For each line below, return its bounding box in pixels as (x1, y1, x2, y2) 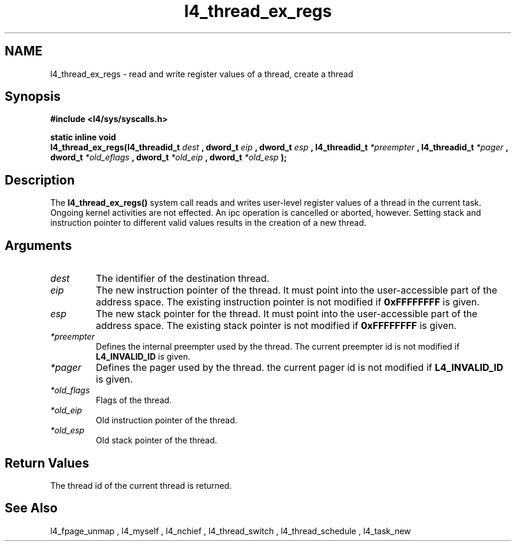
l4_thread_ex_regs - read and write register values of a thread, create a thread (50, 68, 353, 79)
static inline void (50, 132, 116, 143)
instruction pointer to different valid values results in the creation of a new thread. (50, 218, 366, 228)
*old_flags (50, 385, 90, 396)
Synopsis (5, 89, 61, 104)
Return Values (5, 455, 90, 471)
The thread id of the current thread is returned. (50, 480, 232, 491)
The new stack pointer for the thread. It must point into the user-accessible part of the (95, 308, 478, 320)
